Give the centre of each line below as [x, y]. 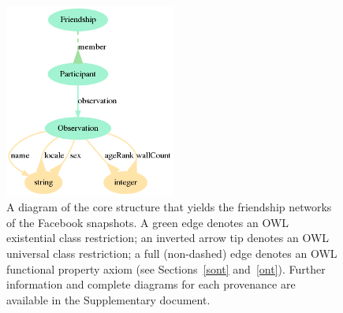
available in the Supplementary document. [108, 299]
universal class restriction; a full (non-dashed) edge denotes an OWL [172, 253]
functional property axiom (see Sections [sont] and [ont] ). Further [166, 268]
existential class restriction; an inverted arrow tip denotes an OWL [168, 238]
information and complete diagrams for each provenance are [151, 284]
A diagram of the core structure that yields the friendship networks [169, 207]
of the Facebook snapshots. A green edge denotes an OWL [148, 222]
